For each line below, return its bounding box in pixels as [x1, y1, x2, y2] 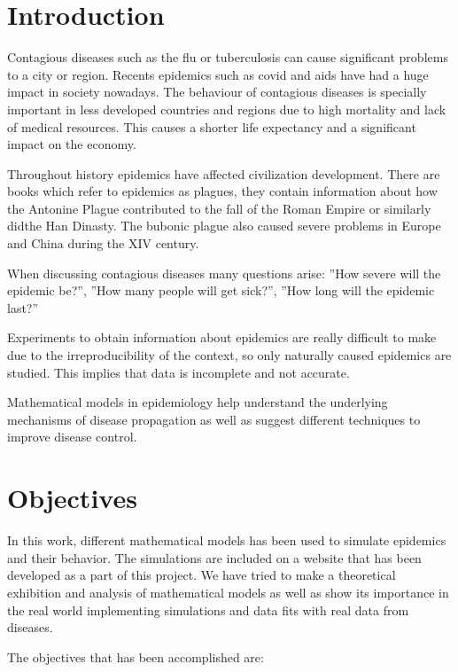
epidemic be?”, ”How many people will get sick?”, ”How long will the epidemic [7, 281, 435, 300]
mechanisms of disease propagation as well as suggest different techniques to [7, 410, 421, 428]
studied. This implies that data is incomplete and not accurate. [7, 363, 350, 381]
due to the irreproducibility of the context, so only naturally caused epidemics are [7, 346, 452, 364]
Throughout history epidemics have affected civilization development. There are [7, 164, 440, 183]
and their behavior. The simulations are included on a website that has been [7, 548, 422, 567]
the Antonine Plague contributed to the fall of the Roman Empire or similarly [7, 199, 431, 217]
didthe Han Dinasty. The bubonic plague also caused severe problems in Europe [7, 216, 441, 235]
